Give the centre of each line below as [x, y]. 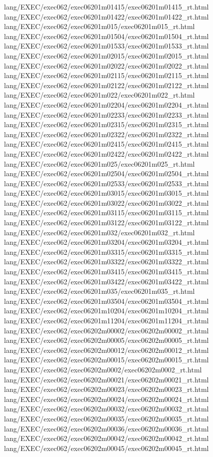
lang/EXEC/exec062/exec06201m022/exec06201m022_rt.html [99, 95]
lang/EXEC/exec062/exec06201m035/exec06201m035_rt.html [99, 291]
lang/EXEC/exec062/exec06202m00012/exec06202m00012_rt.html [106, 350]
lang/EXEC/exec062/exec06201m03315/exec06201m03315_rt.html [106, 252]
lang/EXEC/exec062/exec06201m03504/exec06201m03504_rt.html [106, 301]
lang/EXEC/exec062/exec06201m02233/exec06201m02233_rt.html [106, 114]
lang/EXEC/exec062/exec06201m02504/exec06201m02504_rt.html [106, 173]
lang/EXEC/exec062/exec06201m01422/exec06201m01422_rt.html [106, 16]
